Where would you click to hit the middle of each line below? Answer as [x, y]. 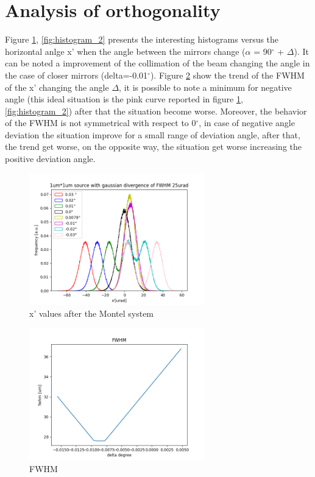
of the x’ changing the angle [57, 87]
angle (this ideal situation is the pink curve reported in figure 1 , [124, 99]
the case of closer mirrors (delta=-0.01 [76, 75]
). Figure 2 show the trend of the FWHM [227, 75]
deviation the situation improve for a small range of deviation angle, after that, [153, 134]
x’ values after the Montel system [92, 313]
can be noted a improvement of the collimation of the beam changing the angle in [157, 63]
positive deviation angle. [50, 159]
